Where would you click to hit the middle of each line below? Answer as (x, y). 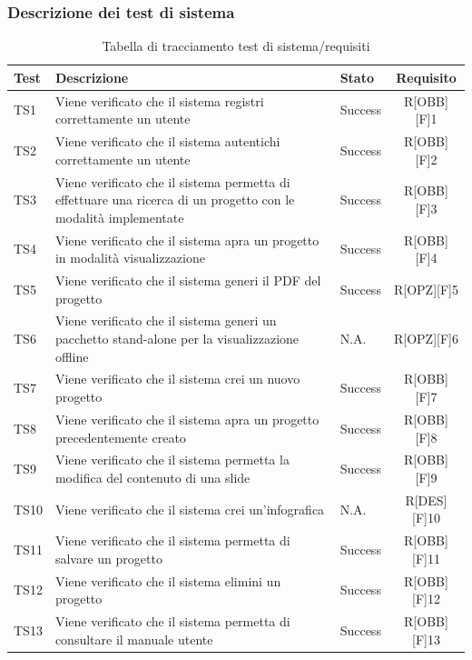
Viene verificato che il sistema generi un (166, 320)
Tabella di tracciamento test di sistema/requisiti (236, 46)
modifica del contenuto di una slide (152, 477)
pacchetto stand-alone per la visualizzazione (177, 339)
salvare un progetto (108, 558)
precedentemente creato (120, 437)
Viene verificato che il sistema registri (159, 100)
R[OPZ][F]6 (426, 339)
